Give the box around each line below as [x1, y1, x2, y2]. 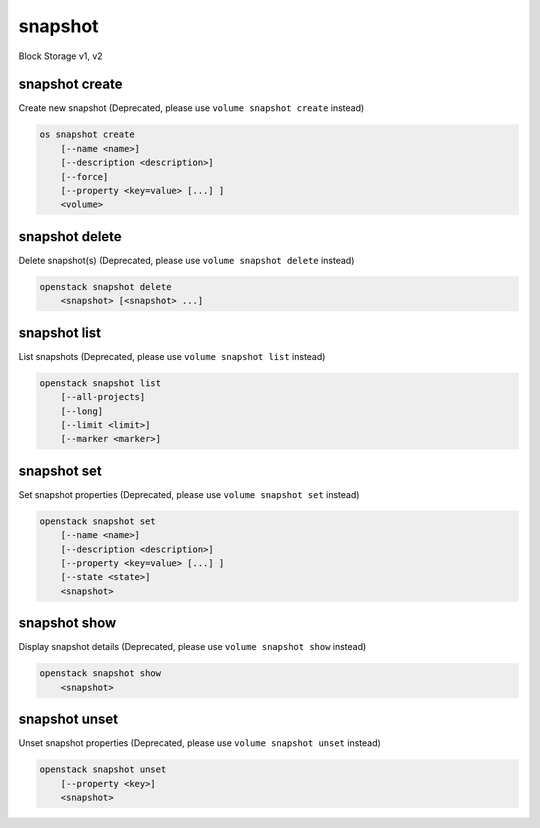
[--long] [60, 405, 104, 417]
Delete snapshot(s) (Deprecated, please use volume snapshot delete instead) [18, 254, 355, 266]
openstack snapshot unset [39, 764, 167, 775]
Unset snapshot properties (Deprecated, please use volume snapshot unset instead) [18, 737, 382, 749]
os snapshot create [39, 129, 135, 140]
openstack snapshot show [39, 668, 162, 679]
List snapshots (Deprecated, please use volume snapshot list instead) [18, 350, 326, 362]
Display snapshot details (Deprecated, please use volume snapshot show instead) [18, 641, 367, 653]
